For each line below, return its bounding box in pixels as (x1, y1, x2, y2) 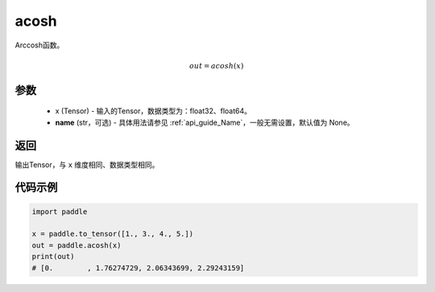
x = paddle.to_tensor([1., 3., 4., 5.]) (31, 229, 193, 239)
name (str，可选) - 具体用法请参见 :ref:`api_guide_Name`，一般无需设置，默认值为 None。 (55, 117, 354, 127)
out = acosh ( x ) (189, 61, 244, 70)
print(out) (31, 252, 75, 261)
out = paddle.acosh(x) (31, 241, 122, 249)
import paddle (31, 207, 88, 216)
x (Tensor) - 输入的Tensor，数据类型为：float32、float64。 (55, 106, 251, 116)
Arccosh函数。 (14, 40, 64, 50)
